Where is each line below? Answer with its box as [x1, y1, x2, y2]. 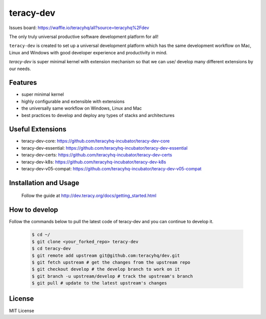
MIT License [9, 308, 34, 314]
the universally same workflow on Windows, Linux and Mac [21, 105, 142, 111]
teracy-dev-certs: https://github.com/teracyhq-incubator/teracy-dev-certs [21, 152, 172, 158]
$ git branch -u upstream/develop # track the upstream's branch [32, 273, 193, 279]
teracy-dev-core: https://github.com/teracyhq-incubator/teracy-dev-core [21, 138, 170, 144]
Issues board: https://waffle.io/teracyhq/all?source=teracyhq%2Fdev [9, 25, 150, 31]
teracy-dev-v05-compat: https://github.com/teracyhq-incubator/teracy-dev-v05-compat [21, 166, 202, 172]
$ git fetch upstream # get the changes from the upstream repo [32, 259, 191, 265]
